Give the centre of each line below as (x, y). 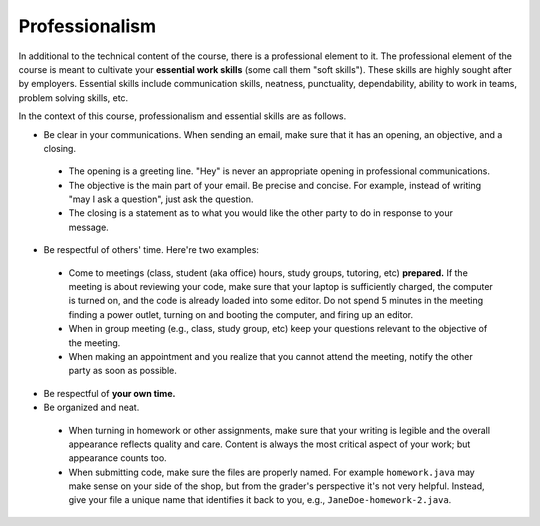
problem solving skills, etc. (73, 97)
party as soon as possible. (122, 371)
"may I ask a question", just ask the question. (161, 199)
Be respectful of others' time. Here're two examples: (151, 250)
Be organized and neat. (91, 407)
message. (88, 227)
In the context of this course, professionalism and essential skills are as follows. (182, 116)
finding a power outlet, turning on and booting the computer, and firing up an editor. (241, 314)
